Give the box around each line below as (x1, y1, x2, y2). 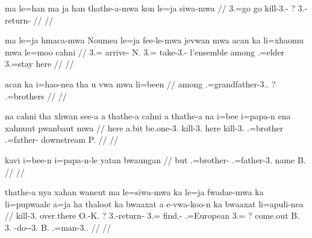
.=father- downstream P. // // (5, 133, 119, 146)
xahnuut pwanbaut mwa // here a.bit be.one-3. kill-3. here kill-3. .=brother (5, 121, 284, 134)
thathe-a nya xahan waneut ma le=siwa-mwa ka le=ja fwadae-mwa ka (5, 186, 264, 198)
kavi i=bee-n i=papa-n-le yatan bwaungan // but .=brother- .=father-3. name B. (5, 153, 306, 166)
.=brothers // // (5, 89, 67, 102)
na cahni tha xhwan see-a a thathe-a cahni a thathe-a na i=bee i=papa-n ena (5, 110, 291, 122)
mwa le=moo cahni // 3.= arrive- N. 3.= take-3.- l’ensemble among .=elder (5, 45, 285, 58)
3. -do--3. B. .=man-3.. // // (5, 221, 111, 233)
